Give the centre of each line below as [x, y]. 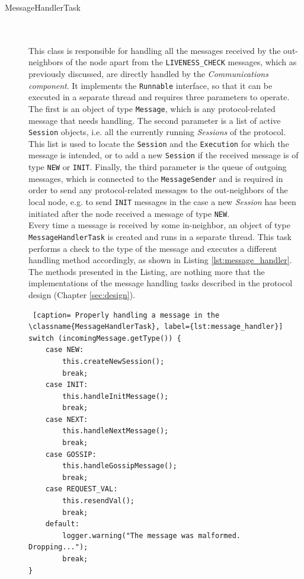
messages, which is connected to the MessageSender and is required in [156, 178]
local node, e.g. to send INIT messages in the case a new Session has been [162, 201]
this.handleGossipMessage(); [120, 466]
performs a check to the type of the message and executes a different [153, 248]
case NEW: [65, 350]
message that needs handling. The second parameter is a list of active [155, 120]
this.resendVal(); [98, 501]
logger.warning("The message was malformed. [151, 535]
